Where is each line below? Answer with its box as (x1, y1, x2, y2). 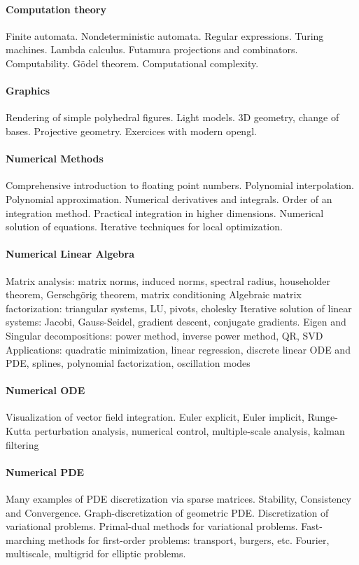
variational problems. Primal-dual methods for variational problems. (6, 519, 298, 533)
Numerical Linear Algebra (6, 246, 135, 261)
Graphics (6, 83, 50, 98)
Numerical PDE (6, 464, 85, 479)
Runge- (307, 410, 338, 424)
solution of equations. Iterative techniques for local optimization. (6, 219, 283, 234)
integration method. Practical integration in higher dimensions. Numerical (6, 205, 324, 220)
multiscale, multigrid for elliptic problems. (6, 546, 186, 561)
